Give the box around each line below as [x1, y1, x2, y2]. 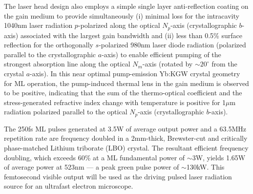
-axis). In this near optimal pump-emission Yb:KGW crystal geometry [30, 68, 240, 79]
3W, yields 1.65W [192, 152, 246, 162]
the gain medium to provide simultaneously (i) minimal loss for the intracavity [4, 10, 239, 21]
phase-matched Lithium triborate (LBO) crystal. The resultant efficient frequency [4, 143, 249, 153]
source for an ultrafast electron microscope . [4, 181, 133, 191]
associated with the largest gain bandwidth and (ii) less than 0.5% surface [20, 30, 242, 40]
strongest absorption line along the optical [4, 59, 130, 69]
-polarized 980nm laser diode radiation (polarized [99, 40, 246, 50]
